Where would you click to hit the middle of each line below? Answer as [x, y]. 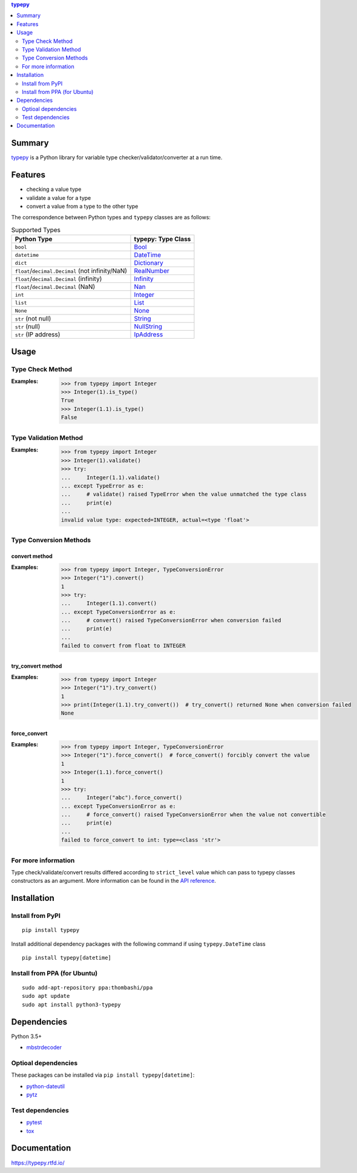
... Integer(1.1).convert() [109, 603]
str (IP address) [38, 334]
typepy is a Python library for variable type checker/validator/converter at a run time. [117, 158]
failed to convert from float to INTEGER [123, 646]
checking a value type [54, 189]
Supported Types [36, 230]
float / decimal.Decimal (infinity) [58, 279]
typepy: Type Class [162, 239]
